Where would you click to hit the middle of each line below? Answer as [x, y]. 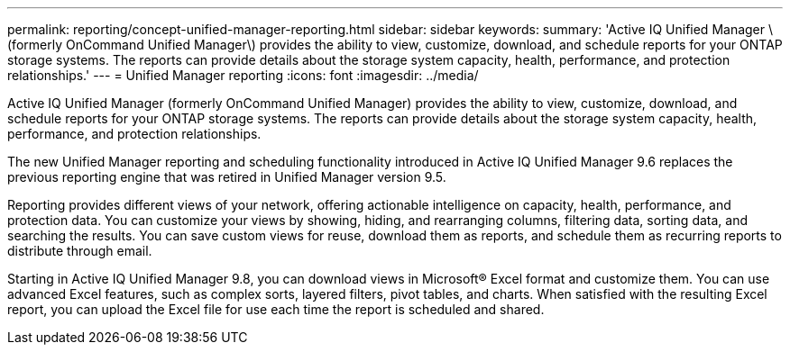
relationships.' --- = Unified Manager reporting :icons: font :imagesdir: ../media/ [243, 75]
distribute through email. [80, 251]
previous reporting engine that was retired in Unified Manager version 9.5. [227, 177]
